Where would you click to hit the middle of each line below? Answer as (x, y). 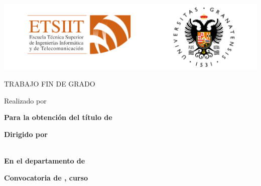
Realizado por (25, 100)
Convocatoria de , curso (46, 177)
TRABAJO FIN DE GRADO (50, 83)
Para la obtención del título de (58, 117)
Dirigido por (26, 134)
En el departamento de (45, 160)
